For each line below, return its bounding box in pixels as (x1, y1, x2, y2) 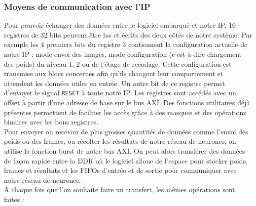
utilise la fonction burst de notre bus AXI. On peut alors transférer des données (4, 146, 245, 156)
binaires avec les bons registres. (4, 117, 99, 127)
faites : (4, 194, 24, 204)
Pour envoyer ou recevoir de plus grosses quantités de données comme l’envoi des (4, 126, 248, 136)
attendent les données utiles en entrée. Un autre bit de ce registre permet (4, 78, 225, 88)
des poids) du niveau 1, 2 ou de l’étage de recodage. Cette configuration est (4, 58, 232, 69)
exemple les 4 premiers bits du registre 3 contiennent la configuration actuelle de (4, 39, 248, 49)
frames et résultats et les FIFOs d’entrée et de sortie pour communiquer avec (4, 165, 237, 175)
